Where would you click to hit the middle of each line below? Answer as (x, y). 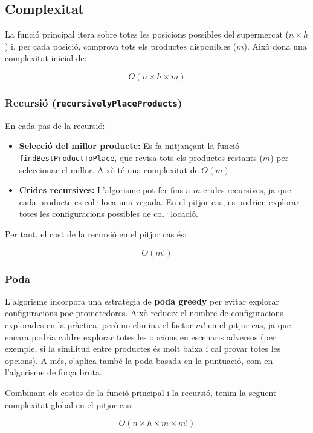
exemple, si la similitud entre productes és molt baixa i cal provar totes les (143, 349)
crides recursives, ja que (247, 190)
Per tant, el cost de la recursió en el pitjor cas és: (96, 233)
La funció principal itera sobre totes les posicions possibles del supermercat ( (147, 34)
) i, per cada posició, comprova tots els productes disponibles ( (121, 46)
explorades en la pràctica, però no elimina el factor (99, 324)
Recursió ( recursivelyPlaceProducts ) (94, 102)
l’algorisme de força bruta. (53, 372)
